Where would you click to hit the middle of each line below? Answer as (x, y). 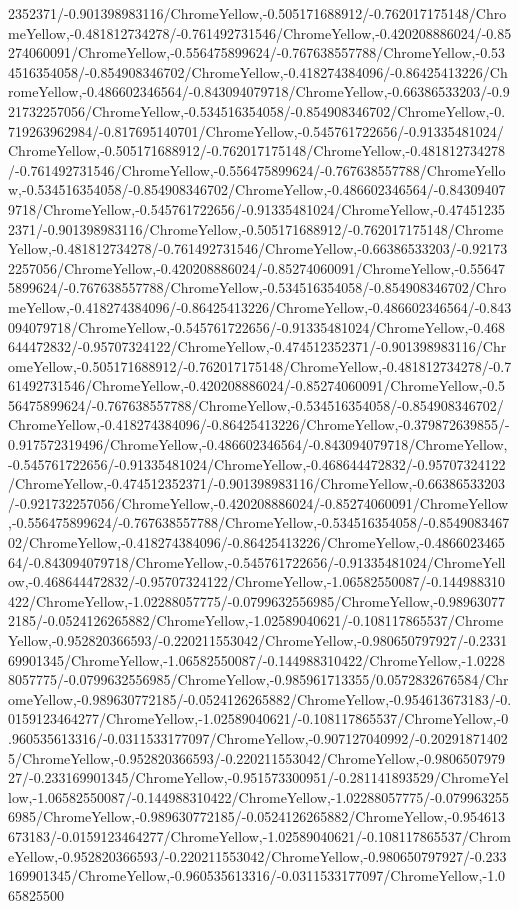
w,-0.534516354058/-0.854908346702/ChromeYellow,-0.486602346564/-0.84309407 (257, 189)
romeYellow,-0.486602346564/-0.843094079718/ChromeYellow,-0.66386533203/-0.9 (259, 91)
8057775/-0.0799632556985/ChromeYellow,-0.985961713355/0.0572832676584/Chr (258, 679)
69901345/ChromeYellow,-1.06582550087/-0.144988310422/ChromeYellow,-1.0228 (257, 659)
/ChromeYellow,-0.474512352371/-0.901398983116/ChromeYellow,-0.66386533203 (257, 483)
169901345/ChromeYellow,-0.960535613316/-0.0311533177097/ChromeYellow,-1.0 (257, 875)
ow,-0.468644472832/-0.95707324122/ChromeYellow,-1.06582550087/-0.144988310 (257, 581)
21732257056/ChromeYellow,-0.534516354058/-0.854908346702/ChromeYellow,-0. (257, 110)
